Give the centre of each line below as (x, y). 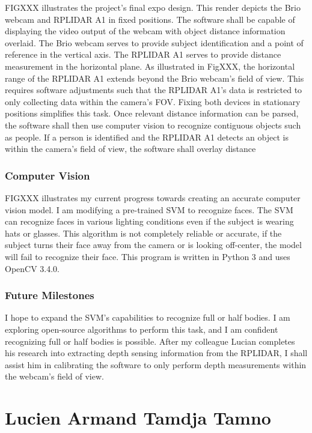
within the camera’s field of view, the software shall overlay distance (130, 149)
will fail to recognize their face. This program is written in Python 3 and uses (148, 256)
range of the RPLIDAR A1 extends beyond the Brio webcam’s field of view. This (154, 78)
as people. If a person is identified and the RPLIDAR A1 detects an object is (147, 137)
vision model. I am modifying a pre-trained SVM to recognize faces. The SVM (149, 209)
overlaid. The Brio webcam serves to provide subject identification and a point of (154, 42)
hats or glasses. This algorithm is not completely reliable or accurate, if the (143, 233)
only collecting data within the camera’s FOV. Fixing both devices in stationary (153, 101)
